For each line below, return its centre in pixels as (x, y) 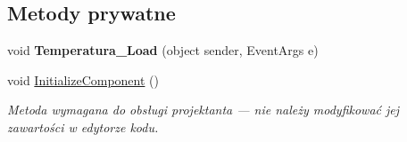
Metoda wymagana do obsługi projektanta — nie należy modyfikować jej (203, 110)
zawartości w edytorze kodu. (83, 126)
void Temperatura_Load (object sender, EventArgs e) (163, 50)
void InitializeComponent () (83, 79)
